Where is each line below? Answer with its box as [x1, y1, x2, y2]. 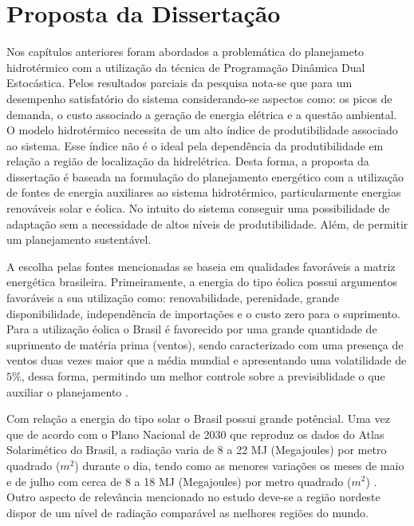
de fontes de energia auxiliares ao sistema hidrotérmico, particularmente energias [6, 184, 401, 201]
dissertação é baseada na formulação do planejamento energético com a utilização [6, 168, 404, 185]
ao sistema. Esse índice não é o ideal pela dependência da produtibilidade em [6, 137, 384, 153]
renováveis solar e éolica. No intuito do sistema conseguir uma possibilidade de [6, 200, 390, 217]
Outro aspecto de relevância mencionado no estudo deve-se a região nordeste [6, 488, 380, 505]
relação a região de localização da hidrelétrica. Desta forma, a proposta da [6, 153, 369, 169]
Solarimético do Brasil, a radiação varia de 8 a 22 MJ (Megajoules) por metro [6, 441, 387, 458]
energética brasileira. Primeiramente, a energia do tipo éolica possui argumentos [6, 273, 397, 290]
